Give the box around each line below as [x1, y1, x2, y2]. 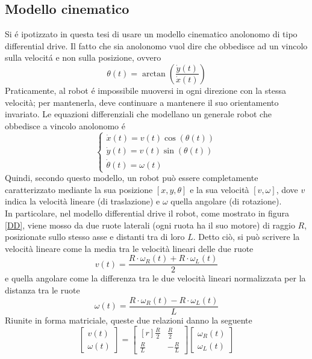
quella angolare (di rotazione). [170, 195, 282, 207]
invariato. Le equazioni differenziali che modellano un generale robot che [5, 108, 272, 120]
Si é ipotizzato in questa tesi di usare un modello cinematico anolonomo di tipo [5, 28, 298, 40]
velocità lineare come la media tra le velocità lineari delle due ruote [5, 242, 254, 254]
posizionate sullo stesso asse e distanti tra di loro [5, 230, 185, 243]
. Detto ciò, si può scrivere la [193, 230, 300, 243]
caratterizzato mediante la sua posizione [5, 183, 153, 195]
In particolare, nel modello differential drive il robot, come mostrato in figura [5, 206, 290, 219]
